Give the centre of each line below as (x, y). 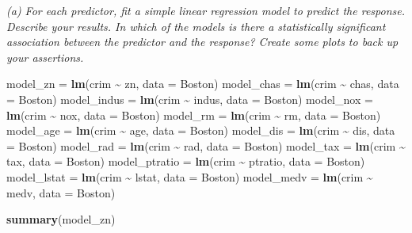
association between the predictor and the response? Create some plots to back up (202, 42)
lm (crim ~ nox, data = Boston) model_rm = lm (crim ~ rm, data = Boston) (194, 115)
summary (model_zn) (61, 219)
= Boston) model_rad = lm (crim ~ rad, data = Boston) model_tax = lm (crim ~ (206, 145)
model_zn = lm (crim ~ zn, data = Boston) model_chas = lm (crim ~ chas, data (203, 84)
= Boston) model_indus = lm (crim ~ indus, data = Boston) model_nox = (190, 99)
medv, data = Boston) (61, 192)
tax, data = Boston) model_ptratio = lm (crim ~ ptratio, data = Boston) (186, 161)
